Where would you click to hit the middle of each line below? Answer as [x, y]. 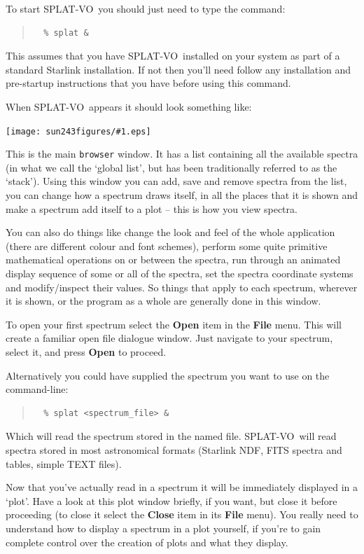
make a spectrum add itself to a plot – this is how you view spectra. [152, 208]
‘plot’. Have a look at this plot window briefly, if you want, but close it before [171, 500]
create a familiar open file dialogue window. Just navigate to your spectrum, [169, 338]
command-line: [37, 389]
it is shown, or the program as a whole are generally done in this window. [163, 301]
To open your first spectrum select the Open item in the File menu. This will [174, 324]
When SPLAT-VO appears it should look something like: [129, 106]
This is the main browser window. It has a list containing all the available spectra [182, 154]
